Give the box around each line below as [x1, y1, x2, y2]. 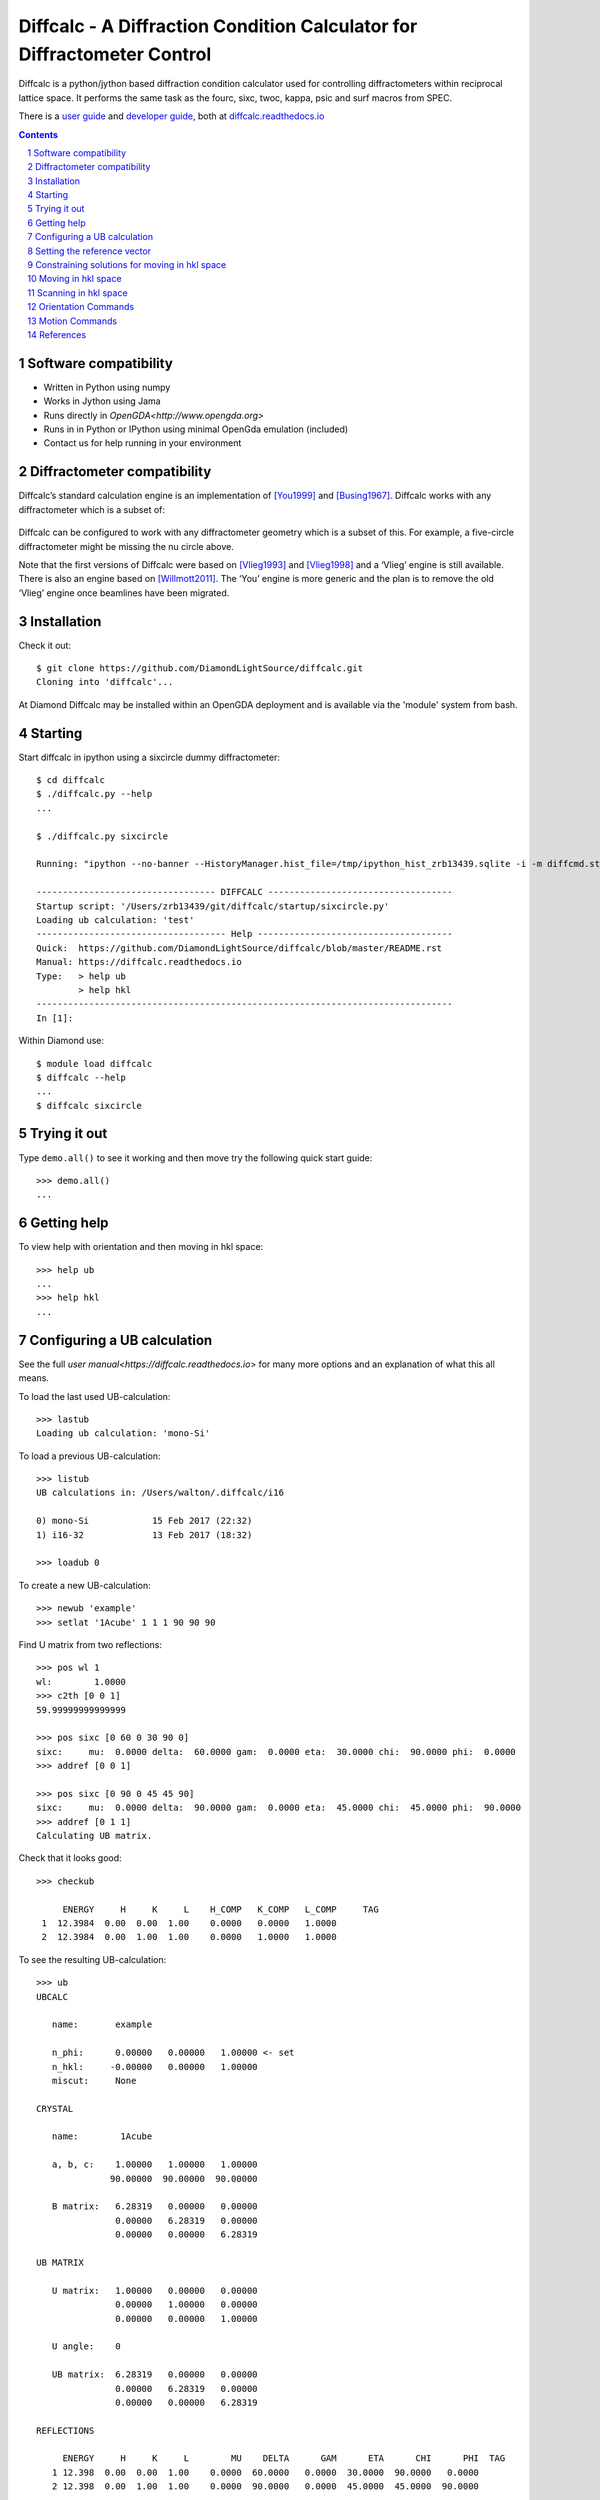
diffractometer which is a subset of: [18, 503, 165, 515]
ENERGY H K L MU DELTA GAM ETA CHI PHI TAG [62, 2453, 506, 2464]
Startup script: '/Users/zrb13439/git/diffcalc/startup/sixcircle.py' [36, 900, 390, 912]
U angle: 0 [51, 2341, 121, 2352]
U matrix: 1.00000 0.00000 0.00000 [51, 2285, 259, 2296]
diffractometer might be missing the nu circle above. [18, 540, 235, 552]
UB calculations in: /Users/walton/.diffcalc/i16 [36, 1487, 285, 1499]
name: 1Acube [51, 2131, 153, 2142]
